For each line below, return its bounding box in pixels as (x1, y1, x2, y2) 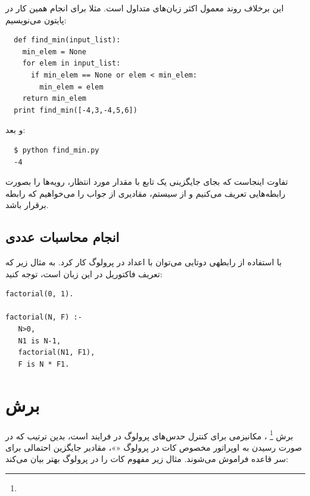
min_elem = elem (39, 82, 104, 91)
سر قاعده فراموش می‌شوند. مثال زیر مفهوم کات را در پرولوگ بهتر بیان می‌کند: (5, 452, 289, 465)
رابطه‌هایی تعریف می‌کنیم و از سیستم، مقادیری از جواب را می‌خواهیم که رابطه (5, 187, 286, 199)
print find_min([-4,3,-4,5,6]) (14, 106, 137, 114)
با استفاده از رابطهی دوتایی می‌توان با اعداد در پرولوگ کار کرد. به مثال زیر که (5, 256, 282, 268)
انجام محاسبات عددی (5, 228, 120, 246)
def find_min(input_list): (14, 36, 121, 45)
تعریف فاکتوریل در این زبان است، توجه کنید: (5, 267, 162, 280)
